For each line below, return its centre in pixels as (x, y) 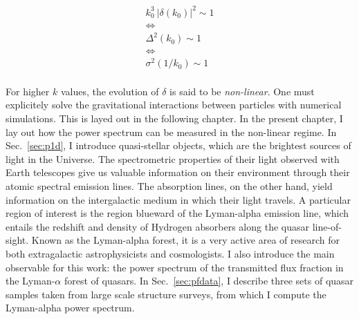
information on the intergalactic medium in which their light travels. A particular (178, 199)
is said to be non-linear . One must (242, 91)
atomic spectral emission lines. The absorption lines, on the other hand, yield (169, 185)
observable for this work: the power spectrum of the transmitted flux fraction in (175, 267)
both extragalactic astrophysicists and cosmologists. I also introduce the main (170, 253)
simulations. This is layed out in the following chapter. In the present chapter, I (174, 118)
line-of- (327, 226)
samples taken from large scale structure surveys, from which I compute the (166, 294)
